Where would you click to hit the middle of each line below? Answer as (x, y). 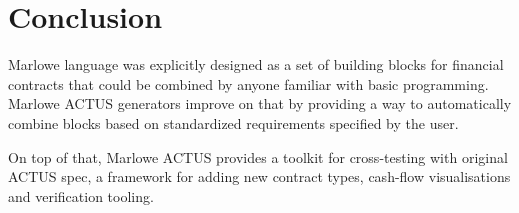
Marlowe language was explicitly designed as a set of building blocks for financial (256, 64)
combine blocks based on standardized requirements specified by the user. (233, 122)
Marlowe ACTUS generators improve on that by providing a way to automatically (260, 103)
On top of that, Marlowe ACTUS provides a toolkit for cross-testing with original (258, 156)
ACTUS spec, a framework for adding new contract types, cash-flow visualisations (259, 176)
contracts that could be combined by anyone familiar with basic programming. (248, 83)
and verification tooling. (81, 195)
